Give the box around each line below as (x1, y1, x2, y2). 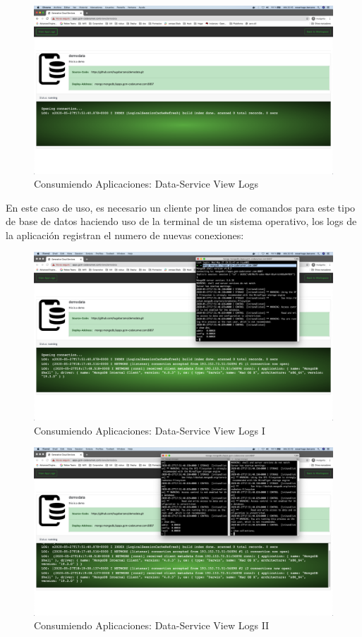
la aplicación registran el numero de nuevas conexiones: (6, 227, 244, 242)
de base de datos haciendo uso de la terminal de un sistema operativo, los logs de (6, 214, 357, 229)
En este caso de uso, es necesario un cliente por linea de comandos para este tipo (6, 200, 356, 214)
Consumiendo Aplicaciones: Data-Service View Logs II (34, 618, 270, 633)
